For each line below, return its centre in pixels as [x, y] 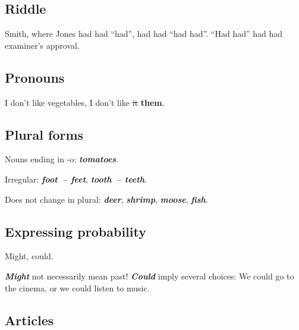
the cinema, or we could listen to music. [77, 287]
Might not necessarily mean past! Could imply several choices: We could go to [149, 276]
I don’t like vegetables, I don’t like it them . [85, 102]
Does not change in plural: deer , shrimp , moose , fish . [106, 199]
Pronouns [35, 77]
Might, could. [29, 256]
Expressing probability [75, 231]
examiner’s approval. [42, 45]
